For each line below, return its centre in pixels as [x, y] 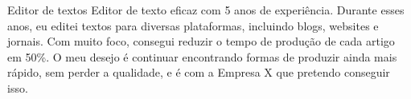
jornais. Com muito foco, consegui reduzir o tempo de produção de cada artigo [201, 41]
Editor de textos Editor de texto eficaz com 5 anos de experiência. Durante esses [206, 10]
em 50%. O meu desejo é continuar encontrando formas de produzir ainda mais [202, 56]
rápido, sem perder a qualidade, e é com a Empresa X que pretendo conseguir [199, 72]
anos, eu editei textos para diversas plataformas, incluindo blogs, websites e [193, 25]
